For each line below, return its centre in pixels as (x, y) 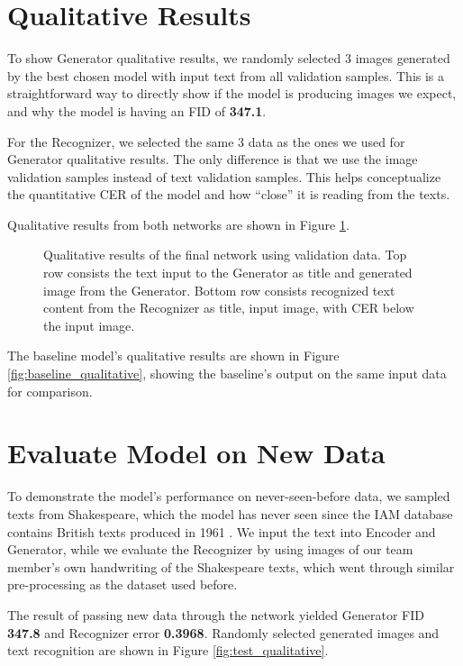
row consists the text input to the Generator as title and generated (228, 273)
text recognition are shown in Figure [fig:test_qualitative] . (168, 650)
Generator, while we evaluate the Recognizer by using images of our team (210, 549)
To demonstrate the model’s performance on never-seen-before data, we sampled (229, 496)
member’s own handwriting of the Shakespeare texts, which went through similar (231, 566)
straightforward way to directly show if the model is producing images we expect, (232, 93)
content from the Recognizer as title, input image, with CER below (229, 308)
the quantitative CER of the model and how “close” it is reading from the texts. (229, 194)
